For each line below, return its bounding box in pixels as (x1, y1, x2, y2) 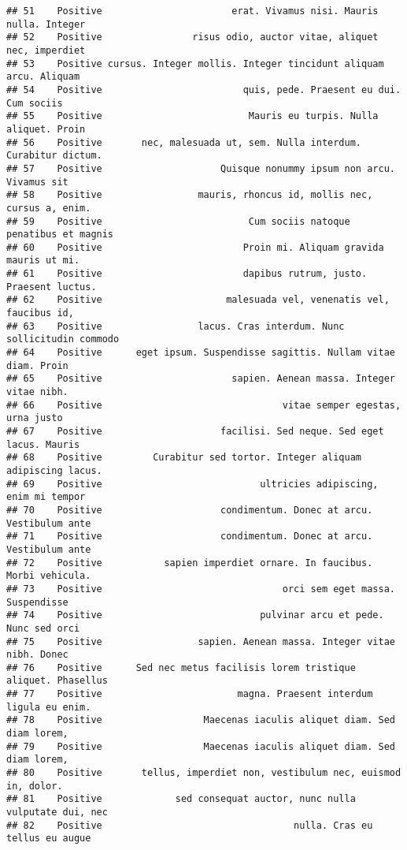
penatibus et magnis (6, 229, 114, 240)
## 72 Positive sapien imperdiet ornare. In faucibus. (6, 557, 373, 569)
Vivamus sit (6, 176, 68, 188)
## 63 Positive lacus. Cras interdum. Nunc (6, 320, 345, 332)
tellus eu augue (6, 833, 91, 844)
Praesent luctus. (6, 281, 97, 293)
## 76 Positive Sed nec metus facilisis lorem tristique (6, 662, 356, 673)
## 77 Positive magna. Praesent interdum (6, 688, 373, 700)
